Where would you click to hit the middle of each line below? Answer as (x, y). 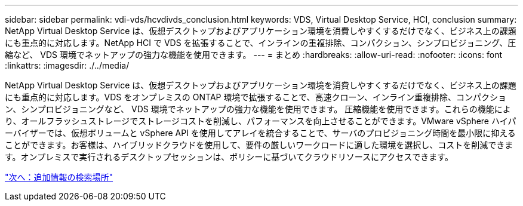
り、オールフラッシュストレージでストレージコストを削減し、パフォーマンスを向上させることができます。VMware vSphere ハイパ (261, 121)
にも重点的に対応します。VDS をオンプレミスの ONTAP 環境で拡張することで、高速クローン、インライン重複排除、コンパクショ (256, 97)
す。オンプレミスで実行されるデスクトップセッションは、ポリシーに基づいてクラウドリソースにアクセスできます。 (229, 157)
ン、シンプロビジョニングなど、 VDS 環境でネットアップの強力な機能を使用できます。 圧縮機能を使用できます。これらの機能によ (258, 109)
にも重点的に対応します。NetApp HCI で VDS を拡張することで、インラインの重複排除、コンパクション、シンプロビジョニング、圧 (261, 43)
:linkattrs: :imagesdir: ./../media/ (67, 65)
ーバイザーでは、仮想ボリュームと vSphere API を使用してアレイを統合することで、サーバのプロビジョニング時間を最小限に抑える (260, 133)
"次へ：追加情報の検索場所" (59, 177)
